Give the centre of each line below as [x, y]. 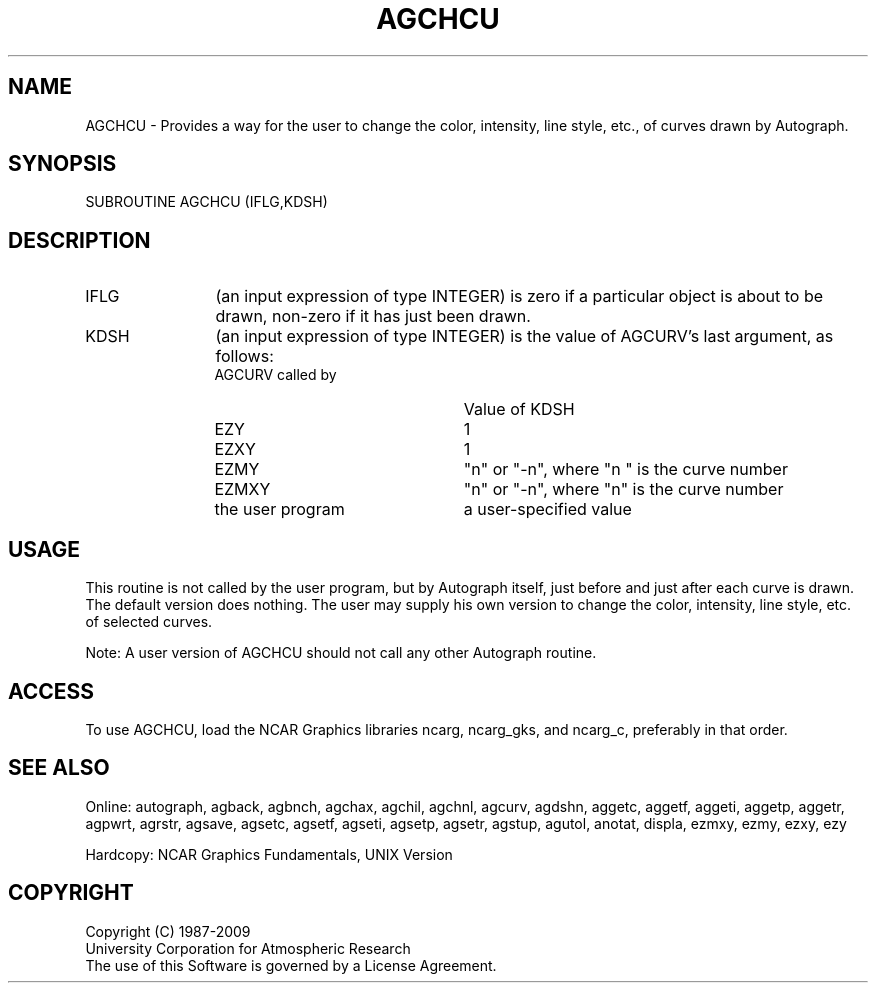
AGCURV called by [275, 375]
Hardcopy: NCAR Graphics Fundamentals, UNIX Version [269, 854]
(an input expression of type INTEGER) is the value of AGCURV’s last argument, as [524, 336]
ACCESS [51, 691]
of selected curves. [149, 622]
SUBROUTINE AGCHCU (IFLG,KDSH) [206, 202]
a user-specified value [547, 509]
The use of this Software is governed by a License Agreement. [291, 965]
